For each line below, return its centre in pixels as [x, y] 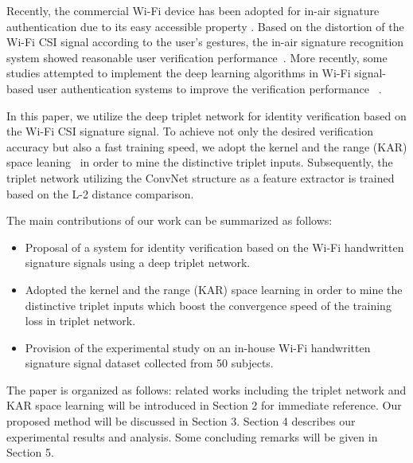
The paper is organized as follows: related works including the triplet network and [206, 389]
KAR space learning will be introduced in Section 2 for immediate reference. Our [204, 405]
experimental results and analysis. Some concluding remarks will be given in [192, 436]
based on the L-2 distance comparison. [100, 193]
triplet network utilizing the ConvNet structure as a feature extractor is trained [201, 177]
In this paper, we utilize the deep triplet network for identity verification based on [206, 115]
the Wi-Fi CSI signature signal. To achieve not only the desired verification [190, 131]
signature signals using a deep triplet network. [138, 263]
